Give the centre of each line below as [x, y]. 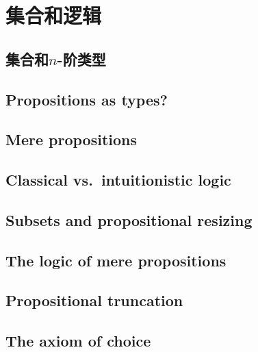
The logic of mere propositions [116, 260]
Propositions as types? [87, 99]
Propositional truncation [94, 300]
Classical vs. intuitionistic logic [118, 180]
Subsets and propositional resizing [129, 219]
